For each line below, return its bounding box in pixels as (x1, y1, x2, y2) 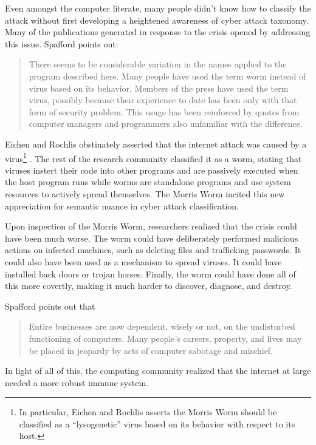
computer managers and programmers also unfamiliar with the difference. (29, 117, 303, 130)
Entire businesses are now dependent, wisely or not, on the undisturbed (29, 320, 295, 333)
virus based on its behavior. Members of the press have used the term (29, 81, 289, 94)
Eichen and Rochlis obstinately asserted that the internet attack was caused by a (5, 137, 307, 150)
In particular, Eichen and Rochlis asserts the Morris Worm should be (19, 406, 277, 418)
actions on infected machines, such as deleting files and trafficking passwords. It (5, 243, 301, 256)
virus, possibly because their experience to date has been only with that (29, 93, 297, 106)
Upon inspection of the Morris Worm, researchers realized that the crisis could (5, 220, 297, 233)
